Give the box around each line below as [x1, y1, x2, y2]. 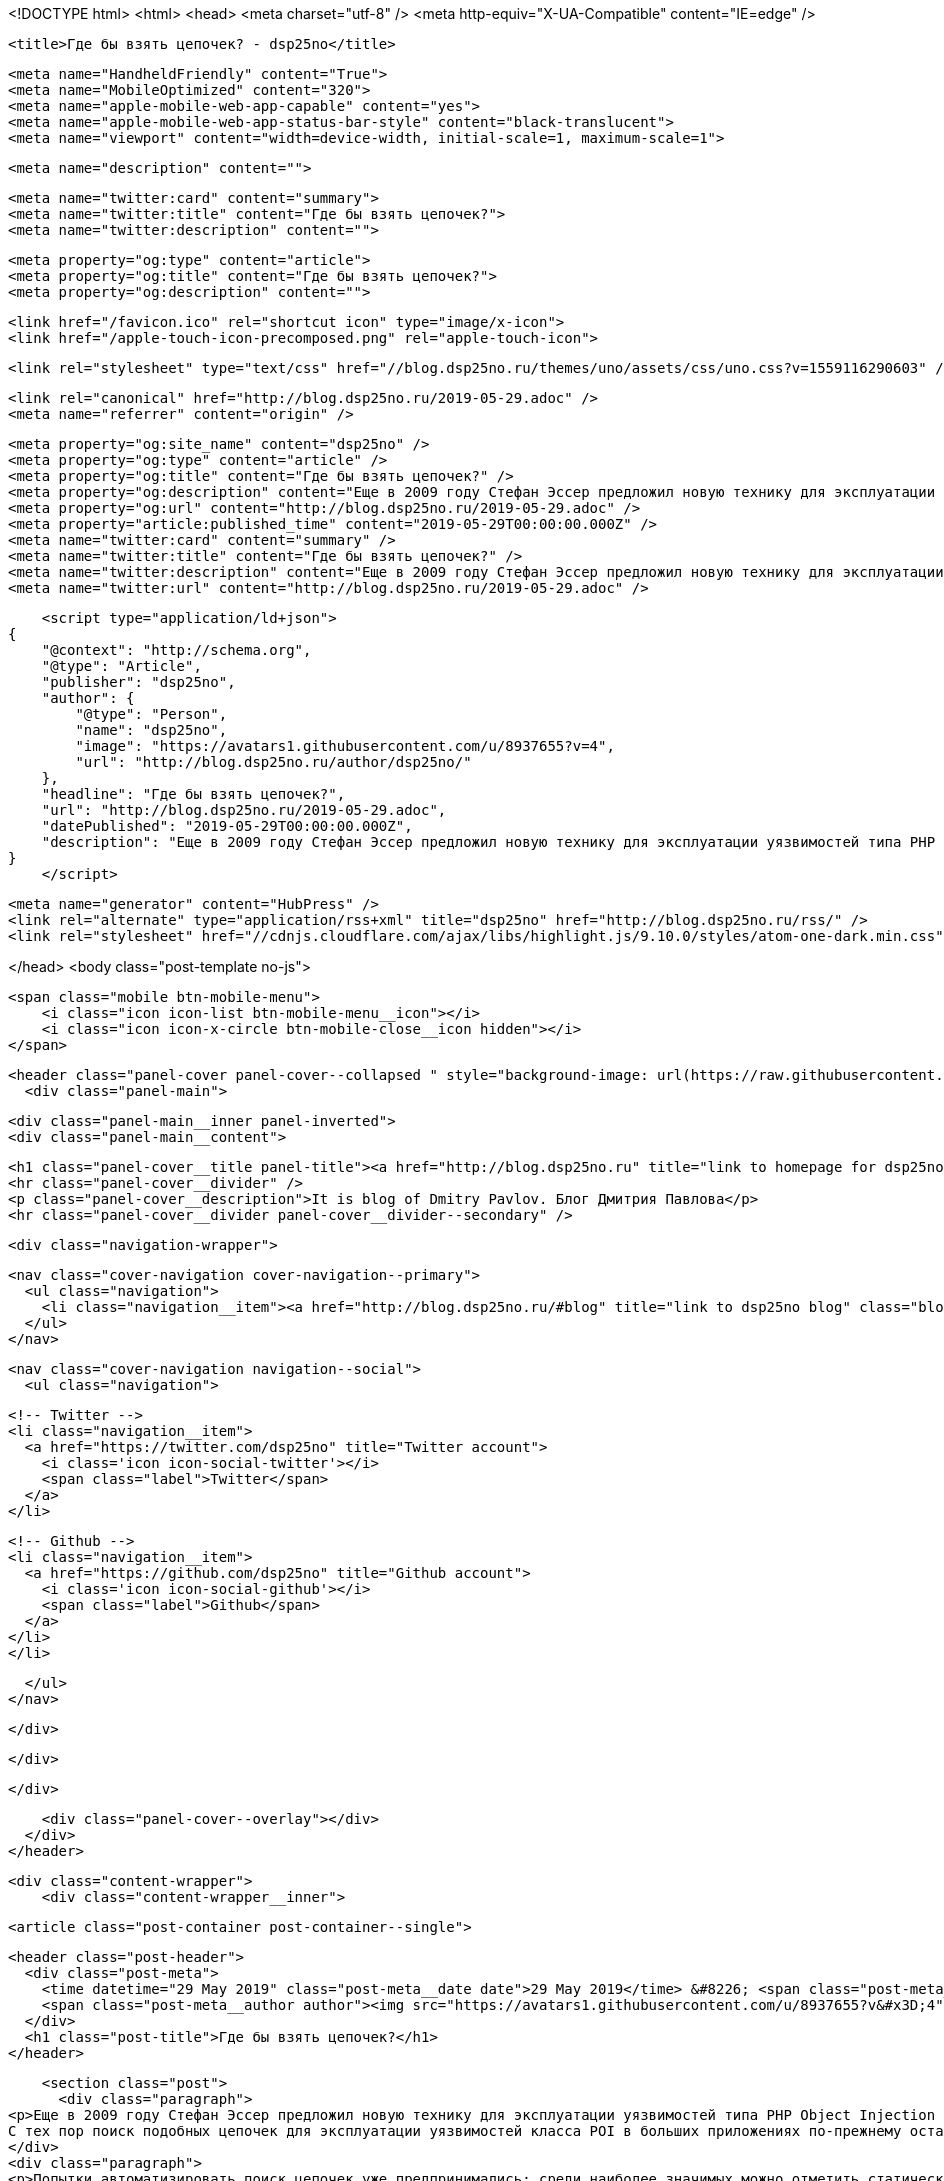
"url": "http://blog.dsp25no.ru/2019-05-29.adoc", [41, 802, 447, 818]
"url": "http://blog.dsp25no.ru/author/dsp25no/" [75, 754, 472, 770]
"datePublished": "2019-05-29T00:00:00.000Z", [41, 818, 413, 834]
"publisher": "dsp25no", [41, 674, 236, 690]
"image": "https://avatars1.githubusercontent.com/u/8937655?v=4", [75, 738, 615, 754]
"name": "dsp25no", [75, 722, 228, 738]
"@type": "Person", [75, 706, 228, 722]
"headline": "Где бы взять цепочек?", [41, 786, 346, 802]
